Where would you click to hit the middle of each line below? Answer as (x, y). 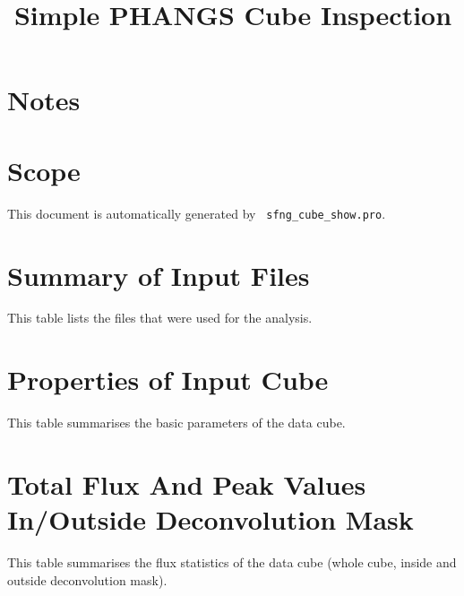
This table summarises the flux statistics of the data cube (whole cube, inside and (232, 562)
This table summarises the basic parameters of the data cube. (176, 423)
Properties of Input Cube (168, 380)
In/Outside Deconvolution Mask (211, 519)
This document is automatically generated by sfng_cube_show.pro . (197, 213)
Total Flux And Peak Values (187, 484)
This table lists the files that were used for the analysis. (160, 318)
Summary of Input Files (159, 275)
